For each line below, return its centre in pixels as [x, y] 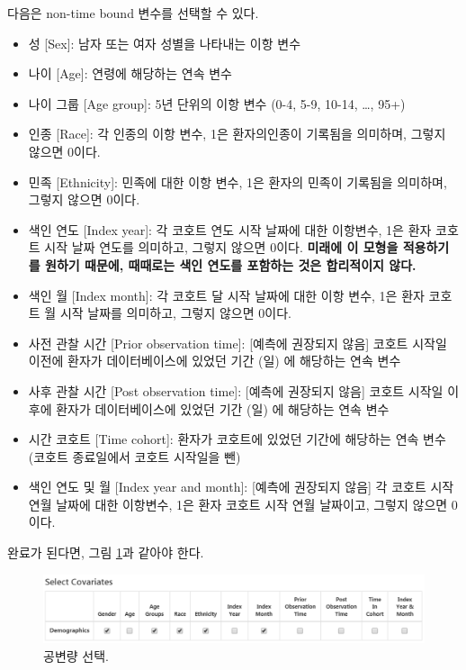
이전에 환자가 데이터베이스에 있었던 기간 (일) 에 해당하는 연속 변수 [215, 361]
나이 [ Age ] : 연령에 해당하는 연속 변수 [130, 73]
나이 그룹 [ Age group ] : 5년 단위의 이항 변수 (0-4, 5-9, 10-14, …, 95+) [217, 103]
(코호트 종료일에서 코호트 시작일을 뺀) [134, 456]
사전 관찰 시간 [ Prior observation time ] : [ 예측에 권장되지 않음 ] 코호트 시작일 [237, 343]
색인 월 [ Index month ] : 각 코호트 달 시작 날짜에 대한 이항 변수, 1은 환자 [226, 295]
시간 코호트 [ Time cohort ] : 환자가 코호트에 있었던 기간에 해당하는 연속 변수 [237, 439]
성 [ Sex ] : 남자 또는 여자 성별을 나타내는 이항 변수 [165, 43]
